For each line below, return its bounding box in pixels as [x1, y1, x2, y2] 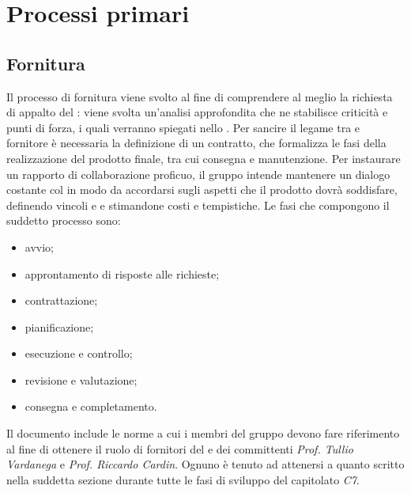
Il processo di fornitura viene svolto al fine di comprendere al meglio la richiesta [6, 88, 393, 104]
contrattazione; [25, 292, 98, 309]
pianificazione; [25, 318, 94, 335]
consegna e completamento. [25, 398, 157, 415]
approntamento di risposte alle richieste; [25, 265, 220, 282]
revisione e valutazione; [25, 371, 138, 388]
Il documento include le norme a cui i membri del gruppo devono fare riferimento [6, 425, 400, 442]
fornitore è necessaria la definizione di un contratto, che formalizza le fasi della [6, 135, 386, 151]
